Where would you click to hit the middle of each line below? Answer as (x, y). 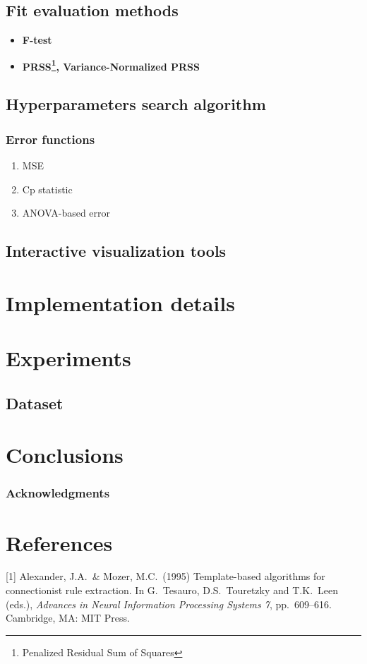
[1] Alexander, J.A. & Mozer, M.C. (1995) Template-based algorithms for (166, 576)
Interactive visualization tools (116, 251)
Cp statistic (47, 189)
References (59, 542)
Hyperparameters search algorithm (136, 104)
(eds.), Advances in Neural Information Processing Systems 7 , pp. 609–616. (169, 604)
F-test (37, 40)
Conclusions (65, 455)
